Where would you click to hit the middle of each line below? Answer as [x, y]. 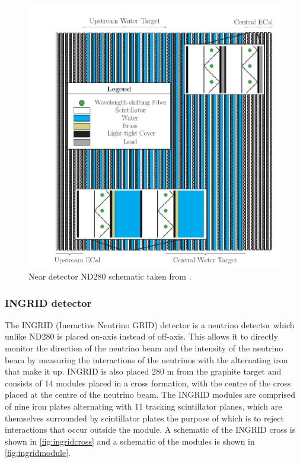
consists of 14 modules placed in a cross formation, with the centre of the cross [148, 383]
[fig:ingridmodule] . [38, 453]
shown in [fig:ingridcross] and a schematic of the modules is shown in [130, 441]
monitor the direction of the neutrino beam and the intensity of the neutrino [144, 348]
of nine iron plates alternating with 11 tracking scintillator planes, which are [143, 406]
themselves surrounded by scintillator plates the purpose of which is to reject [144, 418]
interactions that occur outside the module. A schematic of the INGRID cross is [150, 429]
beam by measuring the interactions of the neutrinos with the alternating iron [146, 359]
